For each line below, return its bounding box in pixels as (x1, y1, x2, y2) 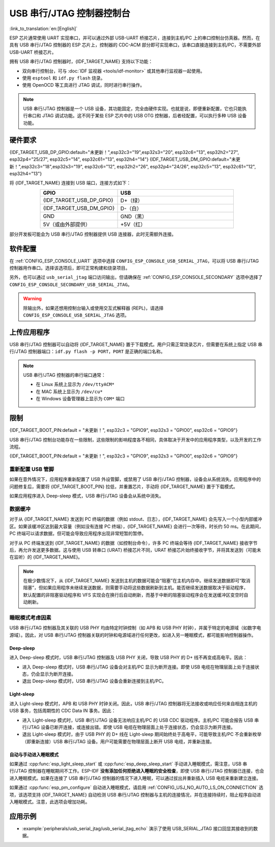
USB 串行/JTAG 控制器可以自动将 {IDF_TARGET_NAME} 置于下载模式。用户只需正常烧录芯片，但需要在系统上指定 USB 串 (9, 341, 263, 347)
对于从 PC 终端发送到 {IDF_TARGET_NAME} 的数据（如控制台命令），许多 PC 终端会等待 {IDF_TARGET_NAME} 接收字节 (9, 540, 258, 546)
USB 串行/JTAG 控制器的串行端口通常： (23, 372, 106, 378)
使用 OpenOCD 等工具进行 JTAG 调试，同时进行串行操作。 (22, 82, 145, 88)
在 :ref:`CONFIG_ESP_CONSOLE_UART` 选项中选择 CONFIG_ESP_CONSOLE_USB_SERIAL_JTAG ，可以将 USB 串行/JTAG (9, 258, 259, 264)
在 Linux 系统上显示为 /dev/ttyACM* (36, 381, 115, 388)
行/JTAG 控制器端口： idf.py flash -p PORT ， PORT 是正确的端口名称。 (9, 348, 166, 354)
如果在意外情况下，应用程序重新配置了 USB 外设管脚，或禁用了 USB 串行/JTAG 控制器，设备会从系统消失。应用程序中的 (9, 476, 261, 482)
